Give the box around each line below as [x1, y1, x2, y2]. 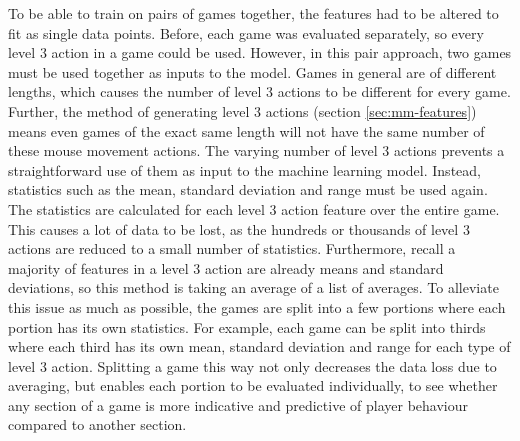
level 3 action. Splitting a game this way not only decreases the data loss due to [8, 355, 497, 376]
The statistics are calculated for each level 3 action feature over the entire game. [8, 198, 500, 219]
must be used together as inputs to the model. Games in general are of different [8, 61, 497, 82]
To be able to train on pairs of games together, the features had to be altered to [8, 3, 499, 23]
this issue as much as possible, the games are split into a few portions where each [8, 296, 506, 317]
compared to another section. [8, 414, 187, 435]
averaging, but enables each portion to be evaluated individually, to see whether [8, 375, 498, 396]
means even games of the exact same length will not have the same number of [8, 120, 485, 141]
